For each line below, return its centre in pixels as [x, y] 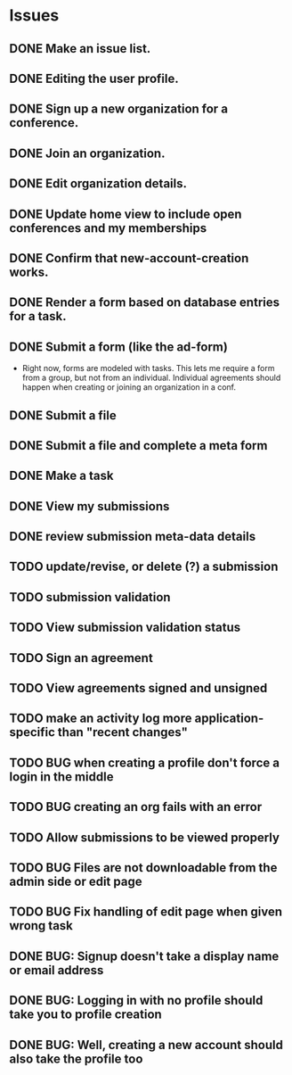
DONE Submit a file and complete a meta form [138, 446]
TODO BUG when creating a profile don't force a [145, 762]
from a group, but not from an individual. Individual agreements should [151, 378]
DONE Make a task [61, 476]
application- [229, 719]
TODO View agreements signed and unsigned [138, 688]
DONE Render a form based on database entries [145, 303]
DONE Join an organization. [87, 153]
